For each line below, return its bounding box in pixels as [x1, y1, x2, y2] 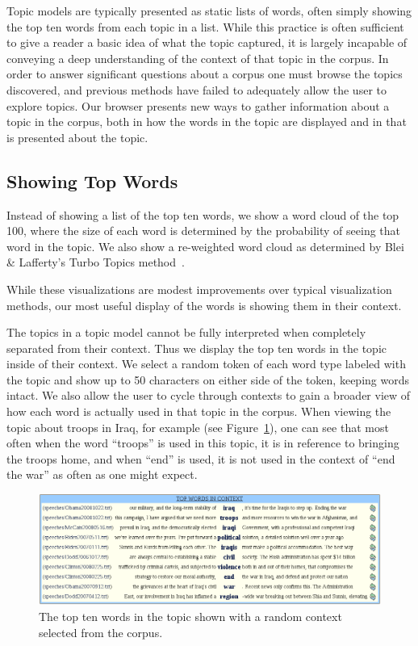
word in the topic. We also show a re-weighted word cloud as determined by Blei [6, 237, 404, 254]
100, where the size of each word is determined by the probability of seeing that [6, 222, 401, 239]
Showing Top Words [6, 168, 178, 193]
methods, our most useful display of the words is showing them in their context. [6, 296, 402, 313]
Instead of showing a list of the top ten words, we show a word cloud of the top [6, 206, 399, 223]
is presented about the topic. [6, 128, 148, 145]
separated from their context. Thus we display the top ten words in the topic [6, 339, 387, 356]
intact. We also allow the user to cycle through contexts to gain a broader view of [6, 387, 411, 404]
